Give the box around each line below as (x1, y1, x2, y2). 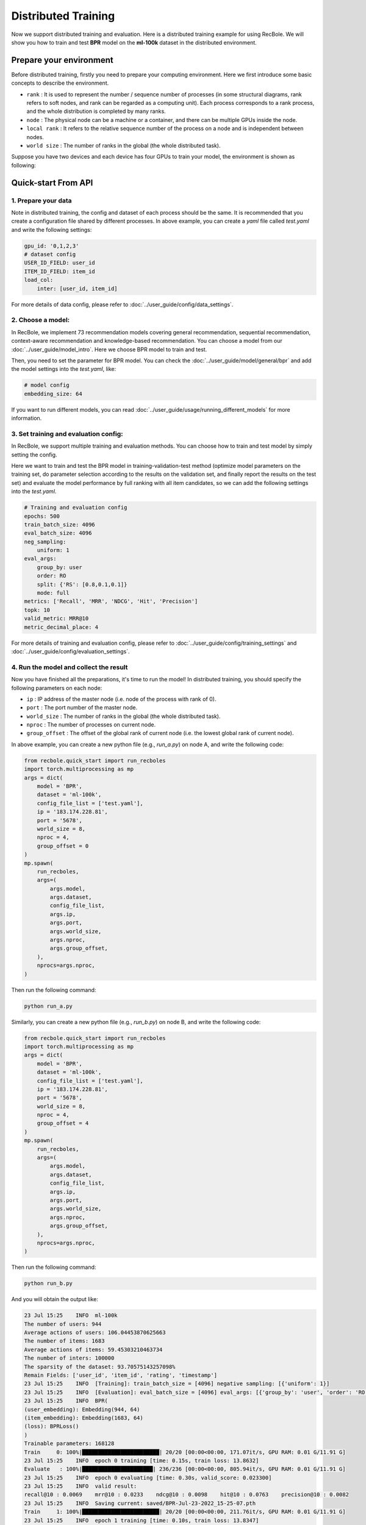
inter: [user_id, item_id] (37, 285, 118, 292)
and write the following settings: (11, 226, 92, 233)
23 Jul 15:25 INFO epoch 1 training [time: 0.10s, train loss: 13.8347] (24, 1516, 259, 1524)
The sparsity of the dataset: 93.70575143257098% (24, 1363, 176, 1370)
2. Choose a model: (11, 316, 70, 325)
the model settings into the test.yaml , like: (11, 365, 117, 373)
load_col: (24, 276, 54, 284)
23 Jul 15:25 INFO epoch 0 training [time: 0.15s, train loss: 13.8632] (24, 1457, 259, 1464)
